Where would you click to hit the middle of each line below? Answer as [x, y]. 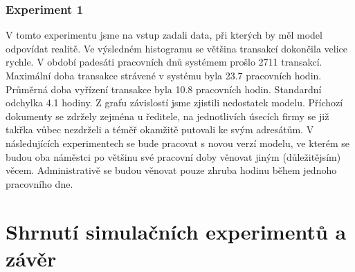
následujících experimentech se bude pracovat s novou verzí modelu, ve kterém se [178, 143]
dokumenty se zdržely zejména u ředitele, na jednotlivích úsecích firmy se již [167, 116]
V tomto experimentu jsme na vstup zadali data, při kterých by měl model [164, 35]
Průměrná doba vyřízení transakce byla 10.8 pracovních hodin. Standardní [164, 89]
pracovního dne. [39, 183]
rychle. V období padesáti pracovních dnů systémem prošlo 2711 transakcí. [164, 62]
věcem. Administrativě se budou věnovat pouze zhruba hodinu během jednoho [171, 170]
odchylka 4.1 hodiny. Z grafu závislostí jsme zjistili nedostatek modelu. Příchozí [174, 103]
